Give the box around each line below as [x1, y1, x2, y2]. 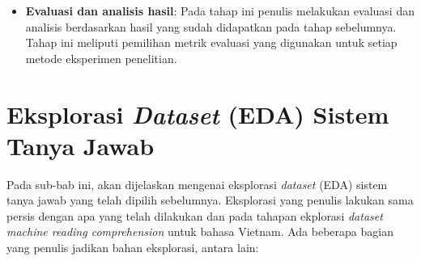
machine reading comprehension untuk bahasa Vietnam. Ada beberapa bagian [6, 223, 393, 240]
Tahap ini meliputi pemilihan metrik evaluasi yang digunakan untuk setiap [25, 34, 398, 51]
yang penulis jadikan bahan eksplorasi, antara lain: [6, 239, 259, 256]
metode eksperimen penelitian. [25, 49, 177, 66]
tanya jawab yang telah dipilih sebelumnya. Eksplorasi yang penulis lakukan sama [6, 192, 414, 208]
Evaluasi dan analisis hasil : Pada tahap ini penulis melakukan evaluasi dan [25, 2, 415, 19]
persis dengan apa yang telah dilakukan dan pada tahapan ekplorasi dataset [6, 207, 383, 224]
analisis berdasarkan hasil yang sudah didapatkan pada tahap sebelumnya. [25, 18, 397, 35]
